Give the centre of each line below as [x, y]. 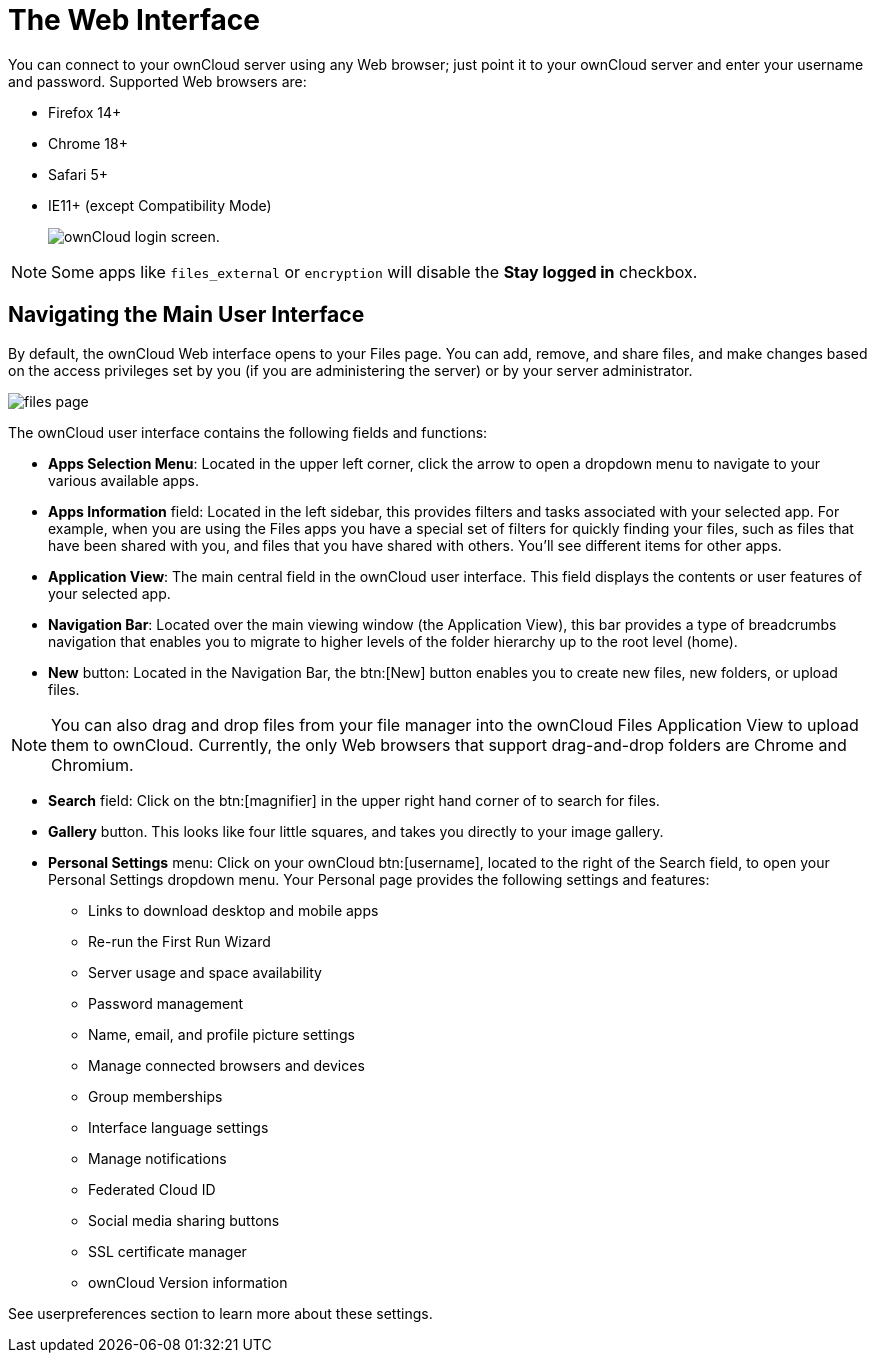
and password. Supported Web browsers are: [157, 81]
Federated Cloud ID [152, 1189]
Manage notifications [157, 1158]
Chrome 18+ [88, 143]
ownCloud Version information [188, 1282]
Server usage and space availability [205, 972]
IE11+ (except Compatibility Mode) [160, 205]
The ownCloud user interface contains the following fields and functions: [248, 432]
